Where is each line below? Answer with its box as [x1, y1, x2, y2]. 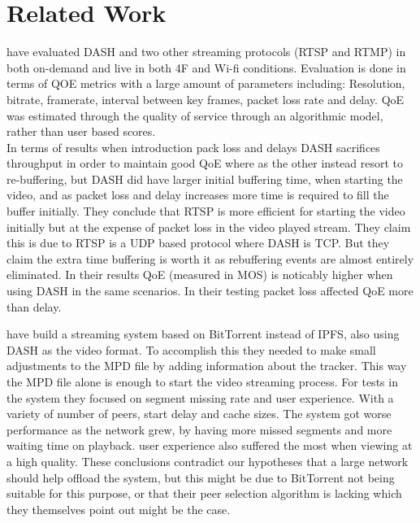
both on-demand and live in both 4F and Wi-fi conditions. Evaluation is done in [6, 59, 406, 76]
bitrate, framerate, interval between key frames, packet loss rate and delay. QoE [6, 90, 405, 107]
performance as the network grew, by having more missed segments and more [6, 421, 392, 438]
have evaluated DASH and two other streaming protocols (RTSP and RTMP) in [6, 43, 406, 60]
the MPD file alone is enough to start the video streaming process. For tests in [6, 373, 398, 390]
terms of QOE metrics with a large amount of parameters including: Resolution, [6, 75, 405, 92]
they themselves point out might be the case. [6, 500, 231, 517]
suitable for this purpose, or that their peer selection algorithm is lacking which [6, 485, 402, 502]
